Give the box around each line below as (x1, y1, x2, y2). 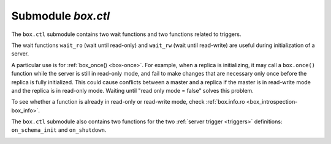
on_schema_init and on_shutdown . (11, 126, 107, 134)
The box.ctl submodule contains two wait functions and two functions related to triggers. (11, 31, 242, 38)
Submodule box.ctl (11, 9, 110, 23)
